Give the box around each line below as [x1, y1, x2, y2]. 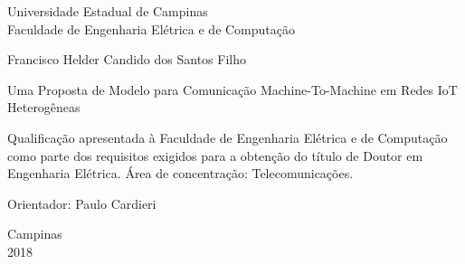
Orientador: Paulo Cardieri [7, 193, 157, 212]
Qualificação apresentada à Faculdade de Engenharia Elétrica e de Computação [7, 127, 448, 146]
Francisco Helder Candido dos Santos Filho [7, 50, 246, 69]
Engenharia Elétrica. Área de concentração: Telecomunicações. [7, 164, 354, 183]
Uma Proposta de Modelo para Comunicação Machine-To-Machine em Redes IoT [7, 80, 458, 99]
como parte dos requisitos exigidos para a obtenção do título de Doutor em [7, 146, 423, 165]
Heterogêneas [7, 98, 81, 117]
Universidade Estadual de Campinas [7, 2, 208, 20]
